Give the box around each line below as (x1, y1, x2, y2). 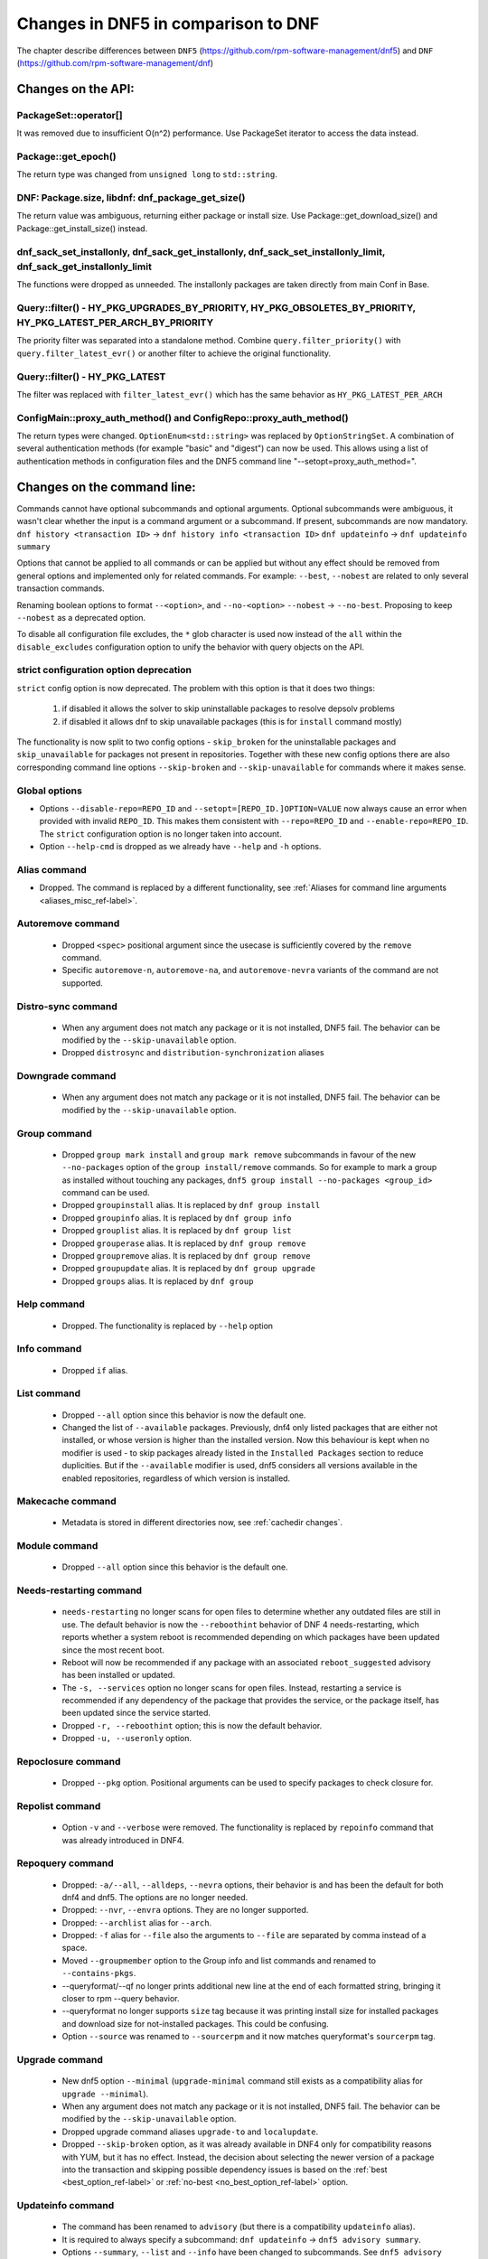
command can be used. (61, 1186, 150, 1197)
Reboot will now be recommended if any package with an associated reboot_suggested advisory (61, 1656, 431, 1667)
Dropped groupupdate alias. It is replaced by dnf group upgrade (61, 1263, 316, 1274)
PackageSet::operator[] (16, 108, 123, 121)
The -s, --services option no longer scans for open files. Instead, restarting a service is (61, 1682, 402, 1693)
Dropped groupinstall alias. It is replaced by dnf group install (61, 1200, 321, 1211)
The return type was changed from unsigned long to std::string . (16, 169, 277, 180)
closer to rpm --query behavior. (61, 1993, 180, 2004)
